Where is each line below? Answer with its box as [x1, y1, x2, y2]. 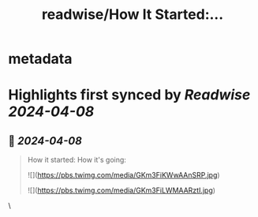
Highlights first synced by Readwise [8, 86, 251, 104]
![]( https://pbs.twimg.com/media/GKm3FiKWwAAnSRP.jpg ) [27, 170, 220, 180]
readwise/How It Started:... [41, 6, 224, 24]
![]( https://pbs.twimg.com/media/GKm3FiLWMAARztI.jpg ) [27, 185, 215, 195]
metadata [8, 50, 73, 68]
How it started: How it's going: [27, 155, 126, 165]
